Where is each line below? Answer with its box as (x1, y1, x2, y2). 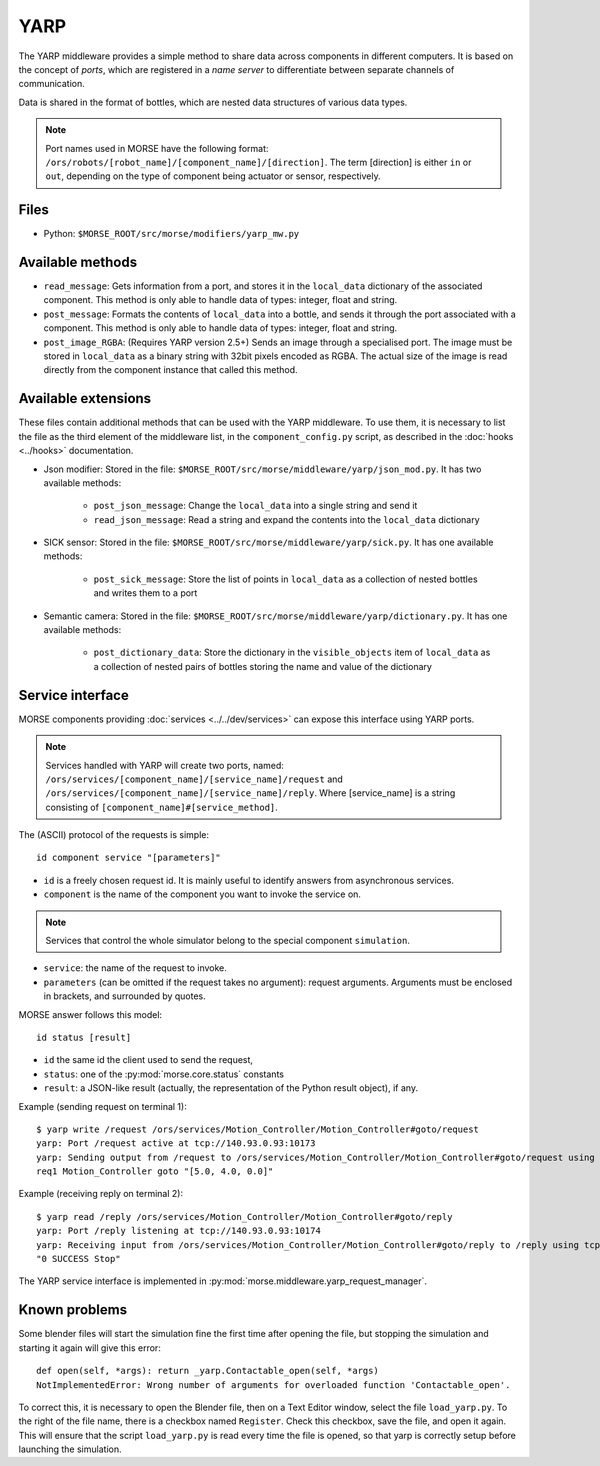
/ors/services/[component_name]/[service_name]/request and (45, 773, 344, 785)
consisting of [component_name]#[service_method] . (45, 801, 279, 813)
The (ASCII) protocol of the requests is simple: (18, 829, 210, 841)
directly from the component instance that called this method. (43, 364, 299, 376)
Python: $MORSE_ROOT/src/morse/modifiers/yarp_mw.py (43, 228, 300, 240)
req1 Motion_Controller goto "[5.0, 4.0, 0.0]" (36, 1166, 274, 1177)
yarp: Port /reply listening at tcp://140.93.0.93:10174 (36, 1225, 322, 1237)
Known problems (18, 1301, 128, 1319)
